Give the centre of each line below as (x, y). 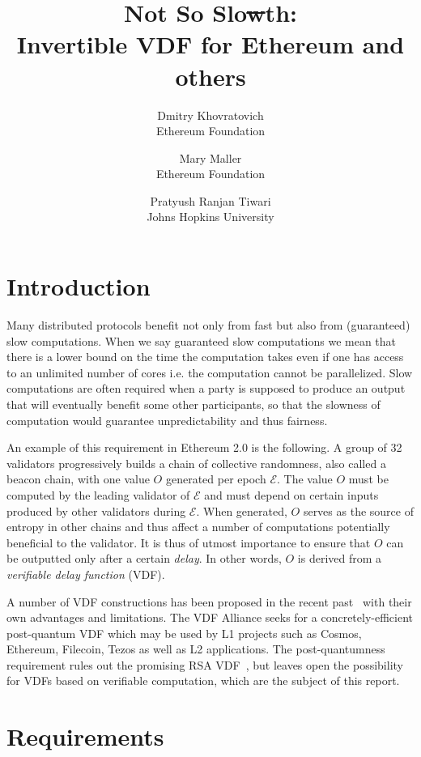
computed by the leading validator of (98, 494)
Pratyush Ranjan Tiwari (210, 200)
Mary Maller (210, 157)
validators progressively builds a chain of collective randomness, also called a (196, 463)
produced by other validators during (96, 510)
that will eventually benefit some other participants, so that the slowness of (193, 404)
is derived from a (340, 558)
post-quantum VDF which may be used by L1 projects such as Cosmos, (184, 633)
